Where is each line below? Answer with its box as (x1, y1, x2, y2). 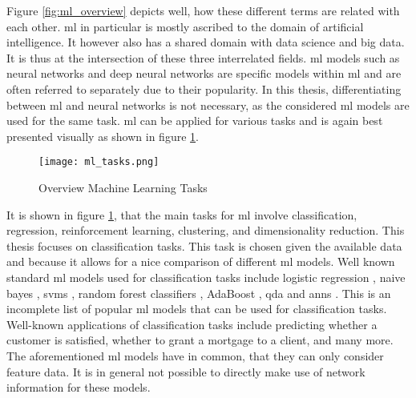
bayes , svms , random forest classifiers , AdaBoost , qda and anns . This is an (6, 284, 391, 301)
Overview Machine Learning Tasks (38, 179, 208, 195)
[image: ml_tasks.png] (38, 156, 160, 168)
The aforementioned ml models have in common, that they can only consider (6, 347, 384, 364)
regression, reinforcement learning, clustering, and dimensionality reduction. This (6, 222, 405, 239)
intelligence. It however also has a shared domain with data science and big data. (6, 34, 405, 50)
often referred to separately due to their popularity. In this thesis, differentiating (6, 80, 402, 97)
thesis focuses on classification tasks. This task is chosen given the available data (6, 237, 402, 254)
